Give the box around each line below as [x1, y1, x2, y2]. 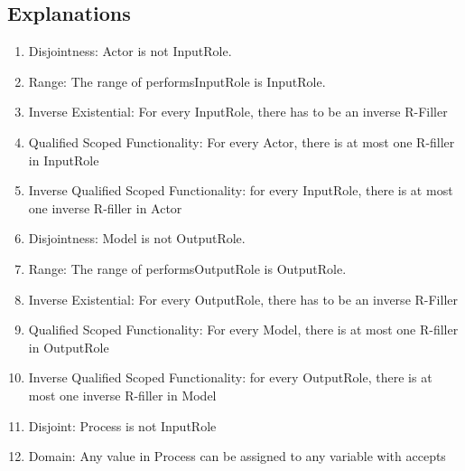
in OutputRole [28, 337, 109, 356]
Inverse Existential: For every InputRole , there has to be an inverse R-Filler [28, 102, 448, 121]
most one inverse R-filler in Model [28, 385, 217, 404]
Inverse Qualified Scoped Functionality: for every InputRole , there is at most [28, 181, 453, 200]
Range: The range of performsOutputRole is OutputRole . [28, 259, 347, 278]
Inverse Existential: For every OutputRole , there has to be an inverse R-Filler [28, 289, 458, 308]
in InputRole [28, 150, 99, 169]
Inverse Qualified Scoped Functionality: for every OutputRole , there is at [28, 368, 432, 387]
